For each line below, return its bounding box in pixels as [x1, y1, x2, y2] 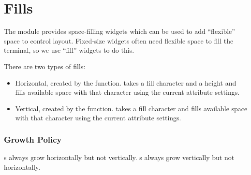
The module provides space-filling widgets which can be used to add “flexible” [4, 26, 235, 36]
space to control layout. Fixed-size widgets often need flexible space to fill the [4, 35, 234, 45]
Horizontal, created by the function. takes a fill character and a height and [15, 77, 236, 87]
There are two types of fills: [4, 61, 86, 71]
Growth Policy [4, 133, 62, 145]
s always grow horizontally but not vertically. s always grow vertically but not [4, 152, 235, 162]
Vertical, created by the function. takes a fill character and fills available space [15, 103, 248, 113]
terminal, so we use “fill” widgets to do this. [4, 45, 134, 55]
